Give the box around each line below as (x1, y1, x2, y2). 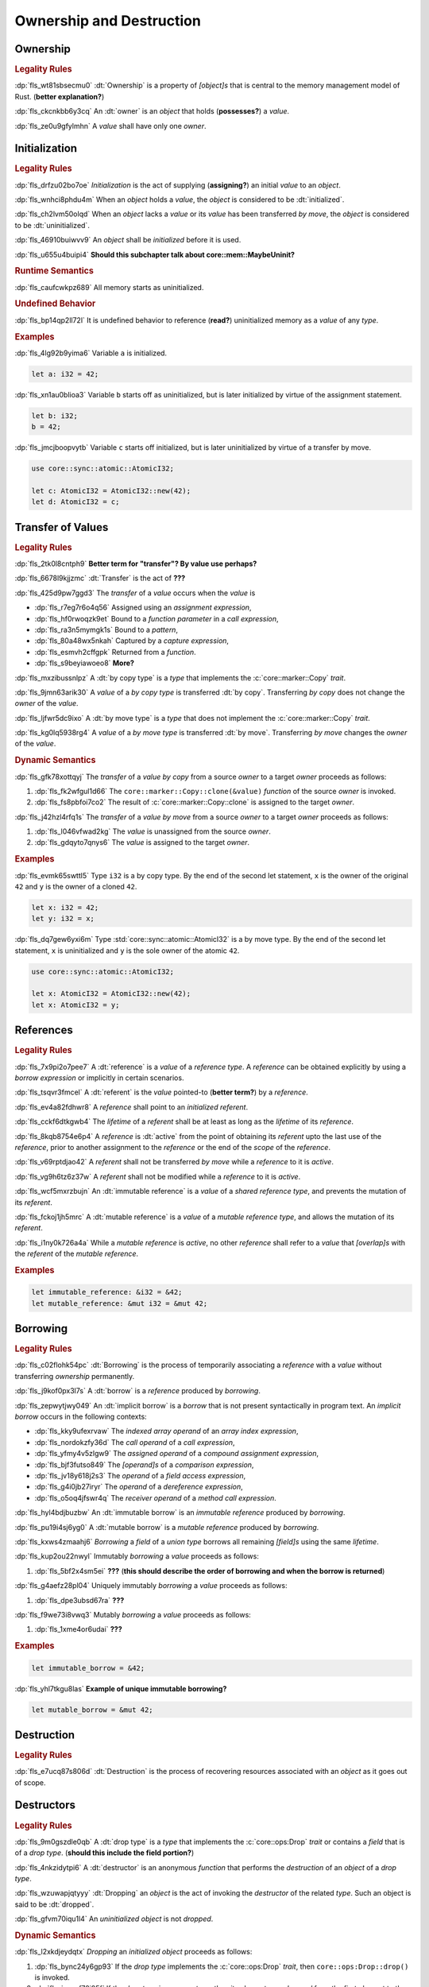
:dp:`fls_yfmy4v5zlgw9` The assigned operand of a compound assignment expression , (34, 1449, 319, 1458)
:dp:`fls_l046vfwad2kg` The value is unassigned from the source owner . (34, 827, 272, 836)
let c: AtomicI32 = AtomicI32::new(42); (31, 486, 191, 495)
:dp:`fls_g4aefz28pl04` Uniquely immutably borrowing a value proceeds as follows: (14, 1581, 288, 1590)
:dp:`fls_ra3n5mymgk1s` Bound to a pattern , (34, 625, 179, 634)
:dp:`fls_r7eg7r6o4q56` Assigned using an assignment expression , (34, 602, 252, 612)
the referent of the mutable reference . (14, 1249, 139, 1259)
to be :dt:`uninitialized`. (14, 220, 91, 230)
